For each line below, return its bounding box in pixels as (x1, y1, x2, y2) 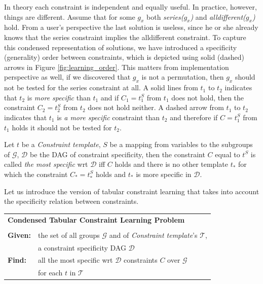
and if (100, 92, 119, 102)
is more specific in (136, 168, 192, 179)
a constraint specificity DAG (37, 242, 126, 253)
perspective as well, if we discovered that (4, 72, 131, 82)
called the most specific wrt (4, 159, 88, 169)
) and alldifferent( (190, 11, 246, 22)
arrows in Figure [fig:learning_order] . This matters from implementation (4, 61, 229, 72)
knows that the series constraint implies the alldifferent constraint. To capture (4, 31, 246, 42)
